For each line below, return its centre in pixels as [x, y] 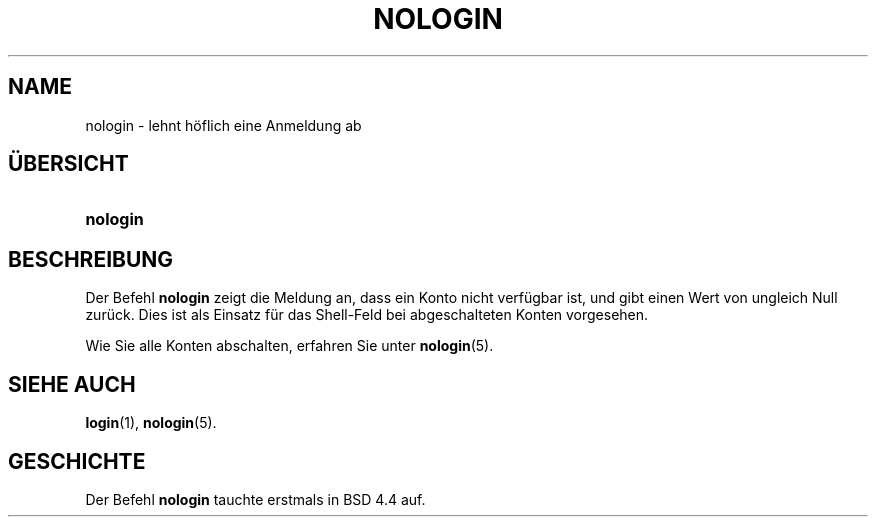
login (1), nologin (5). [151, 423]
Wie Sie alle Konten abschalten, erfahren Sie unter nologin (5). [289, 346]
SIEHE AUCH [72, 384]
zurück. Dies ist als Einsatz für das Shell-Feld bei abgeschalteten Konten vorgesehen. [367, 315]
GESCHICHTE [77, 461]
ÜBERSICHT [68, 164]
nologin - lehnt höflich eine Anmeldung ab [223, 125]
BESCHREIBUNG [91, 259]
